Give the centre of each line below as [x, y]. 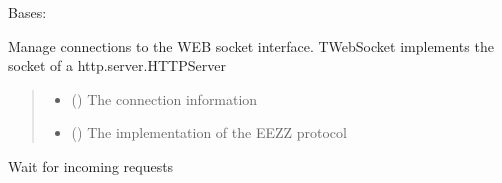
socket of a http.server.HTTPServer [117, 65]
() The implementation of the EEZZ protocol [209, 132]
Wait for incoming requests [91, 165]
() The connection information [164, 98]
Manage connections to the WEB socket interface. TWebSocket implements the [251, 45]
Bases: [27, 12]
